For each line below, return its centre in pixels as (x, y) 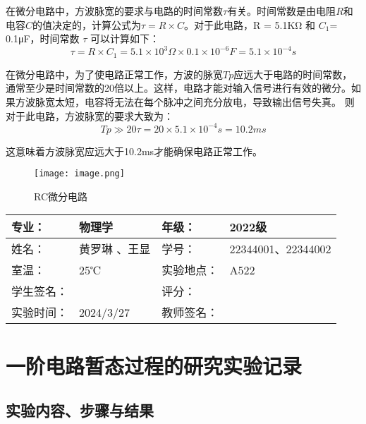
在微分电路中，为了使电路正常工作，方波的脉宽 (114, 74)
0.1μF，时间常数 (43, 38)
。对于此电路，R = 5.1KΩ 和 (250, 24)
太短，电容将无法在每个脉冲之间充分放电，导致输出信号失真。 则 (205, 101)
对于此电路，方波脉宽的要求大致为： (90, 115)
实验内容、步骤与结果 (80, 410)
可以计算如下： (124, 38)
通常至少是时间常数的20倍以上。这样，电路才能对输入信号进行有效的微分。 (178, 88)
